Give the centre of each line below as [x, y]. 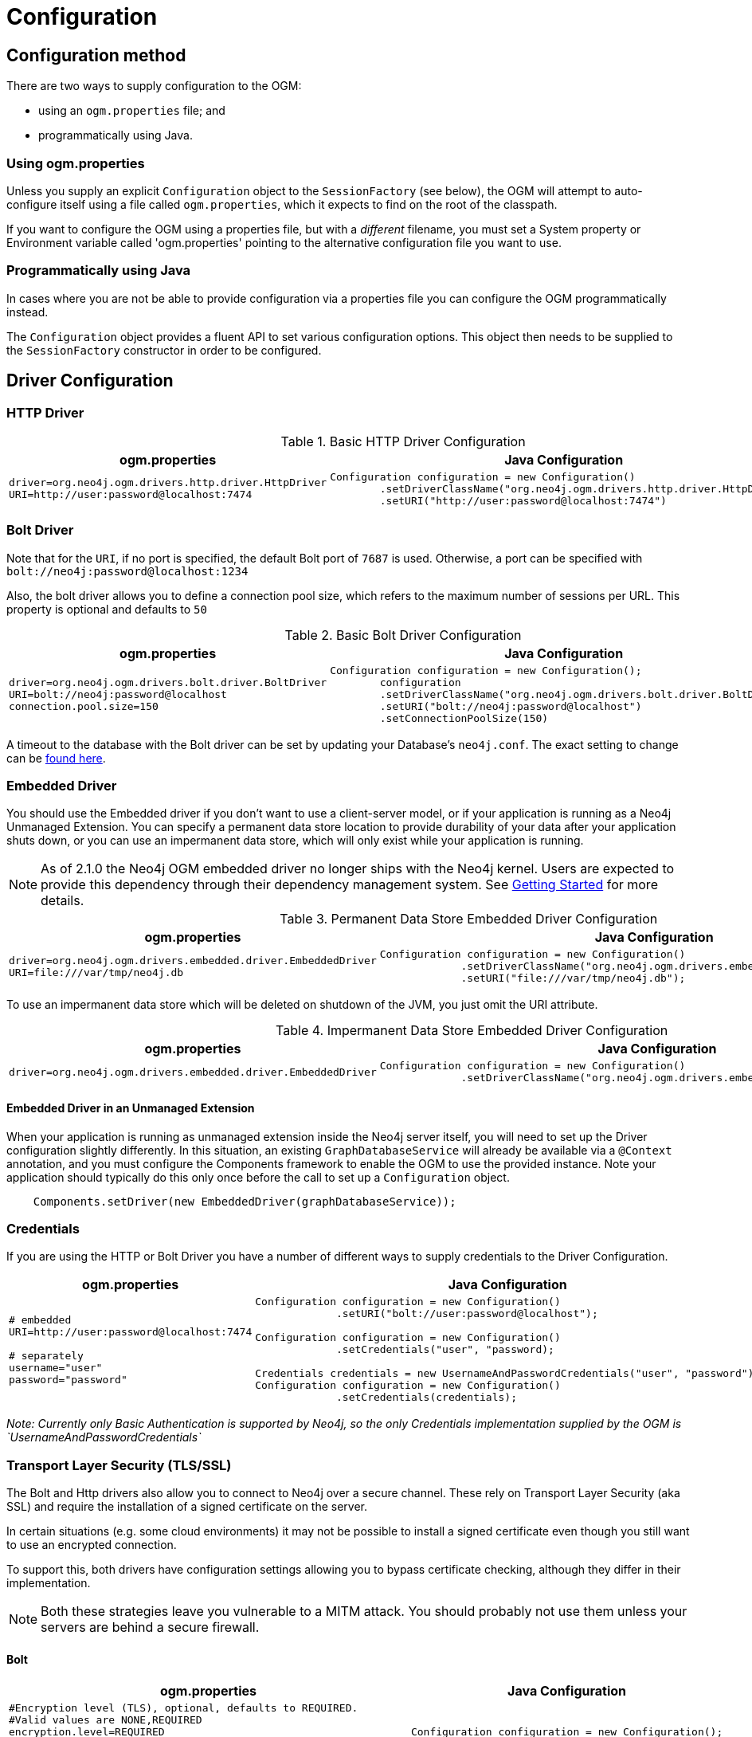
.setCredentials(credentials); [426, 1398]
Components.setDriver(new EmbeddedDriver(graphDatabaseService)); [245, 1201]
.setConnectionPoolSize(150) [464, 718]
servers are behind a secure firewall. [150, 1627]
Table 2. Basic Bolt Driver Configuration [403, 635]
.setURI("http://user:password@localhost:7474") [523, 500]
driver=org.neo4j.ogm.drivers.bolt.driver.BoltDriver [168, 682]
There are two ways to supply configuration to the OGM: [154, 86]
